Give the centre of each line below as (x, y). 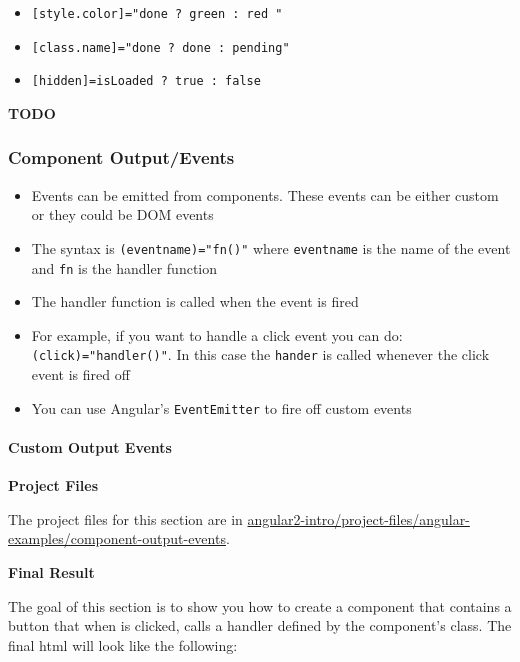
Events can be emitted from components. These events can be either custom (265, 194)
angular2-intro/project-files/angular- (358, 518)
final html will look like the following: (123, 644)
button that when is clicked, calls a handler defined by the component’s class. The (260, 625)
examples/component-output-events (117, 538)
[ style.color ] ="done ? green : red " (157, 14)
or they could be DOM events (122, 214)
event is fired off (80, 374)
